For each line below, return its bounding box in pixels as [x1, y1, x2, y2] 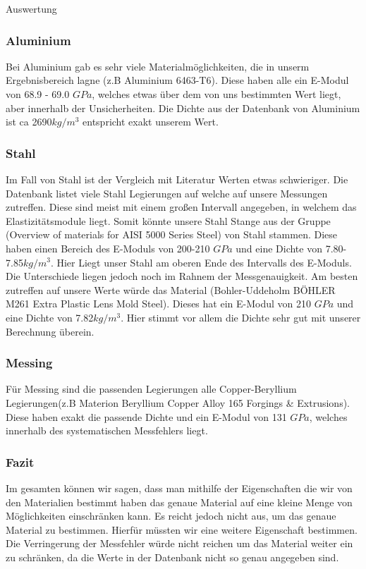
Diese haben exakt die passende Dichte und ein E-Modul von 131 [6, 409, 287, 424]
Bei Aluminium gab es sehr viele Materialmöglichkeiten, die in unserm [6, 59, 310, 73]
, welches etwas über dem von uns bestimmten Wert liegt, [92, 87, 341, 101]
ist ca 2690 [6, 114, 52, 129]
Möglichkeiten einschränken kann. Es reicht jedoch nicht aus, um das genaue [6, 508, 336, 523]
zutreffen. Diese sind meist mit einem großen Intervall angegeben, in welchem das [6, 200, 357, 214]
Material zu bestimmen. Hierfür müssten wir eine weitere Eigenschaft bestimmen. [6, 522, 358, 537]
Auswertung [6, 1, 57, 16]
